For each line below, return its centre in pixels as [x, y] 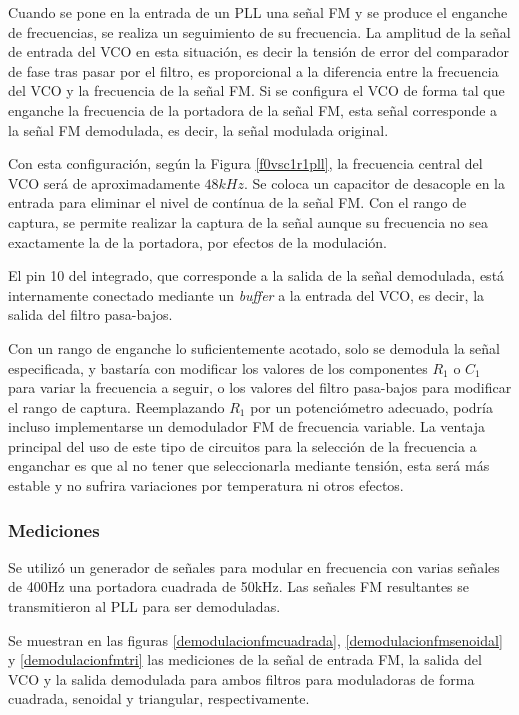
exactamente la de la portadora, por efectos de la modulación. [197, 241]
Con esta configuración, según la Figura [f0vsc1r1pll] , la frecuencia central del [245, 163]
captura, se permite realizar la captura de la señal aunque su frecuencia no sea [248, 221]
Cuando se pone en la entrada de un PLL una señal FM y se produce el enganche [258, 12]
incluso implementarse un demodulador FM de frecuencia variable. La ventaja [247, 426]
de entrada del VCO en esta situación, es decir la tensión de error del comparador [259, 51]
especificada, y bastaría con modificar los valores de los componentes [218, 367]
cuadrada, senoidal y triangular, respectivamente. [159, 698]
